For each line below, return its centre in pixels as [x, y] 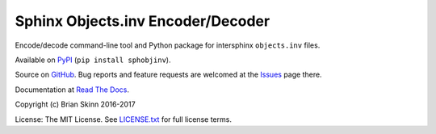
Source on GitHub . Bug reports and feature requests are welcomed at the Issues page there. [168, 75]
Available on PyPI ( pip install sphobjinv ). [93, 60]
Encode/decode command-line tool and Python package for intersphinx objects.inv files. [168, 45]
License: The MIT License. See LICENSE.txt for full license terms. [123, 119]
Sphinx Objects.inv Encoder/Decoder [143, 21]
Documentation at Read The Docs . [72, 90]
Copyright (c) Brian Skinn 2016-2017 [75, 104]
